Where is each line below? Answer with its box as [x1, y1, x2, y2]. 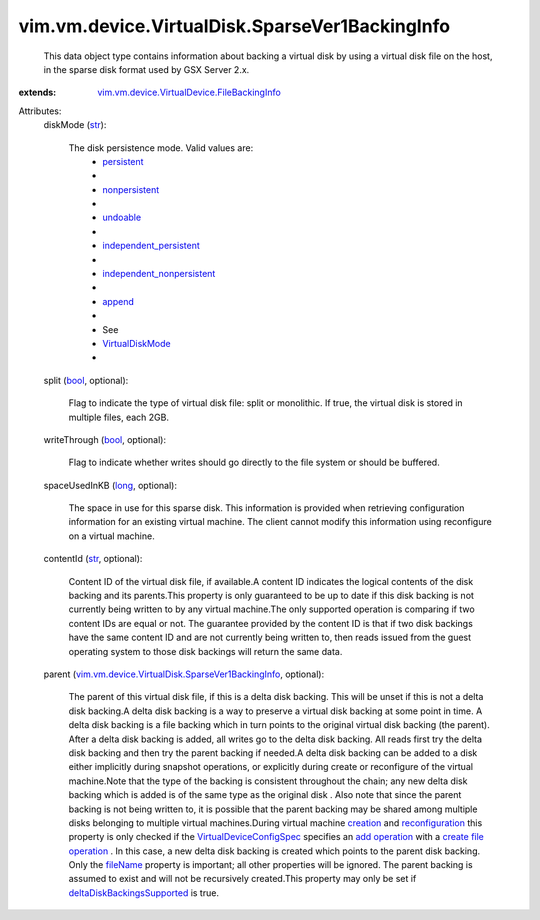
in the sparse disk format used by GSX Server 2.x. [43, 63, 250, 75]
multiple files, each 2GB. [68, 411, 170, 423]
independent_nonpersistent [102, 268, 216, 280]
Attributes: [18, 105, 62, 117]
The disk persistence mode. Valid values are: [68, 141, 254, 154]
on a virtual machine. [68, 530, 155, 542]
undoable [102, 211, 142, 224]
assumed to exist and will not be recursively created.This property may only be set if [68, 873, 417, 885]
